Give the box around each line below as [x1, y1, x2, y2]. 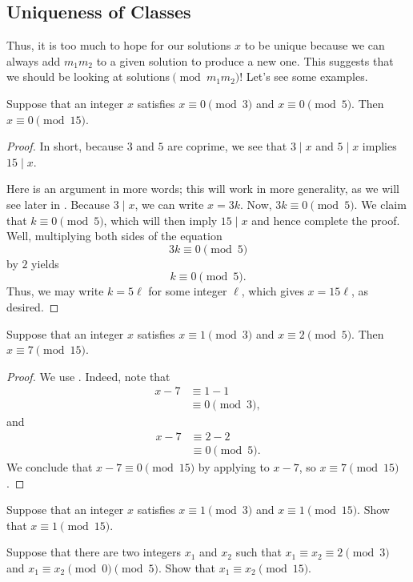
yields [31, 255, 59, 271]
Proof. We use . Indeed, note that [6, 367, 170, 384]
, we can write [134, 195, 204, 212]
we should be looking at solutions [6, 68, 170, 85]
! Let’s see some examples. [239, 68, 368, 85]
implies [362, 138, 397, 155]
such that [235, 544, 282, 560]
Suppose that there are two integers [6, 544, 182, 560]
